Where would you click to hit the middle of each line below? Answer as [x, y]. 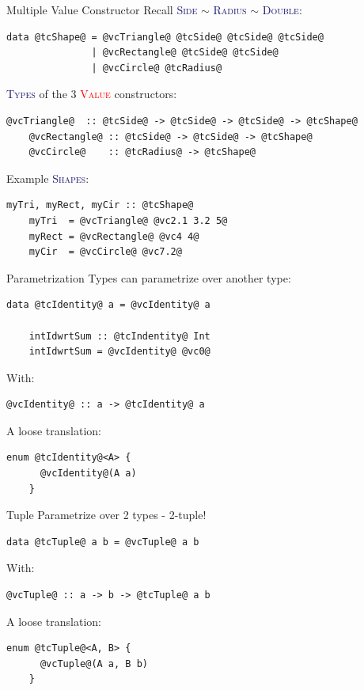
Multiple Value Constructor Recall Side [102, 9]
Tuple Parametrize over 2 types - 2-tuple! [106, 515]
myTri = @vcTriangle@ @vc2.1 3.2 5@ [128, 220]
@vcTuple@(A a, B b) [94, 663]
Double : [282, 9]
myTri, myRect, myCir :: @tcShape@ [100, 205]
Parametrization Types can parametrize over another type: [149, 277]
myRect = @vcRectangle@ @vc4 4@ [114, 236]
